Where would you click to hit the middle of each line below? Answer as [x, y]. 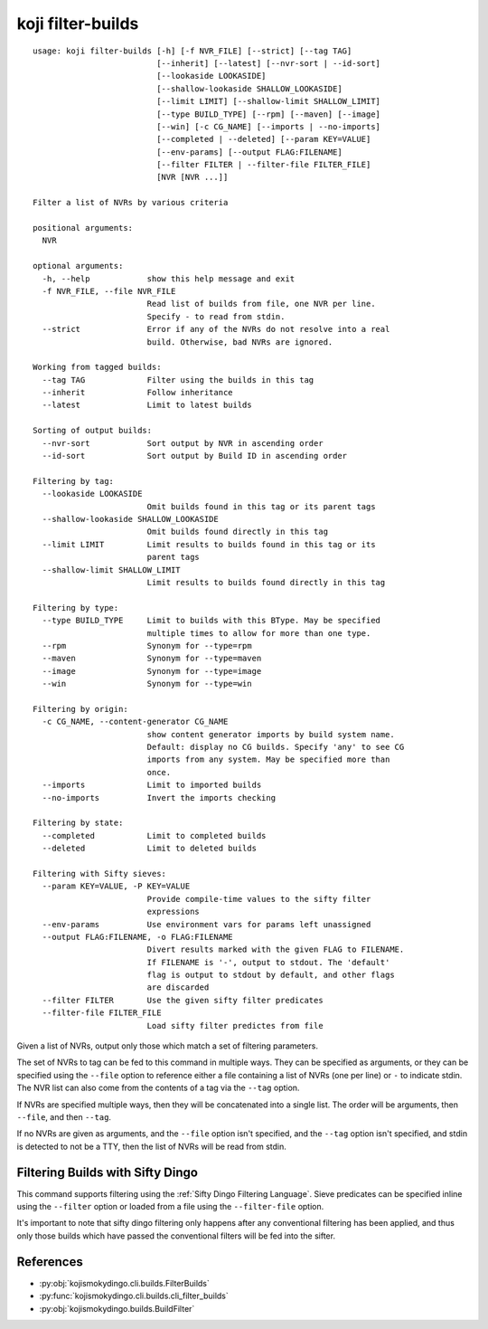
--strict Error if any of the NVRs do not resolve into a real [216, 329]
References [50, 1262]
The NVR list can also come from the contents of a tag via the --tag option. [158, 1088]
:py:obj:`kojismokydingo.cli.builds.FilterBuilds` [124, 1283]
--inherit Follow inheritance [138, 393]
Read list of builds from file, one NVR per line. [261, 304]
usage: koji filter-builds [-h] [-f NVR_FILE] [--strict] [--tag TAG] [192, 51]
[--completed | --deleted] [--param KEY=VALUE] [264, 139]
